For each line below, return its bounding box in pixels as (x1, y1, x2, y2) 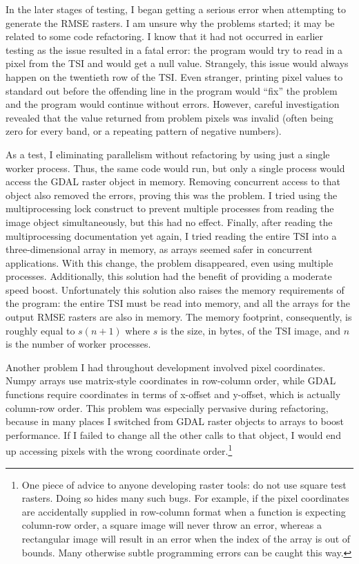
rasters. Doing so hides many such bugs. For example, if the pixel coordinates (21, 491, 349, 505)
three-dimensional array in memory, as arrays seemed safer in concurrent (6, 242, 313, 256)
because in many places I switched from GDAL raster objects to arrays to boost (6, 414, 344, 429)
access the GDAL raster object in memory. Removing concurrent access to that (6, 174, 340, 189)
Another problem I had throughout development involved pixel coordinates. (6, 359, 326, 374)
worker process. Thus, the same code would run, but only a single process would (6, 160, 345, 175)
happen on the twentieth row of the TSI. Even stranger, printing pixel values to (6, 69, 343, 84)
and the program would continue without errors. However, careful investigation (6, 97, 340, 111)
